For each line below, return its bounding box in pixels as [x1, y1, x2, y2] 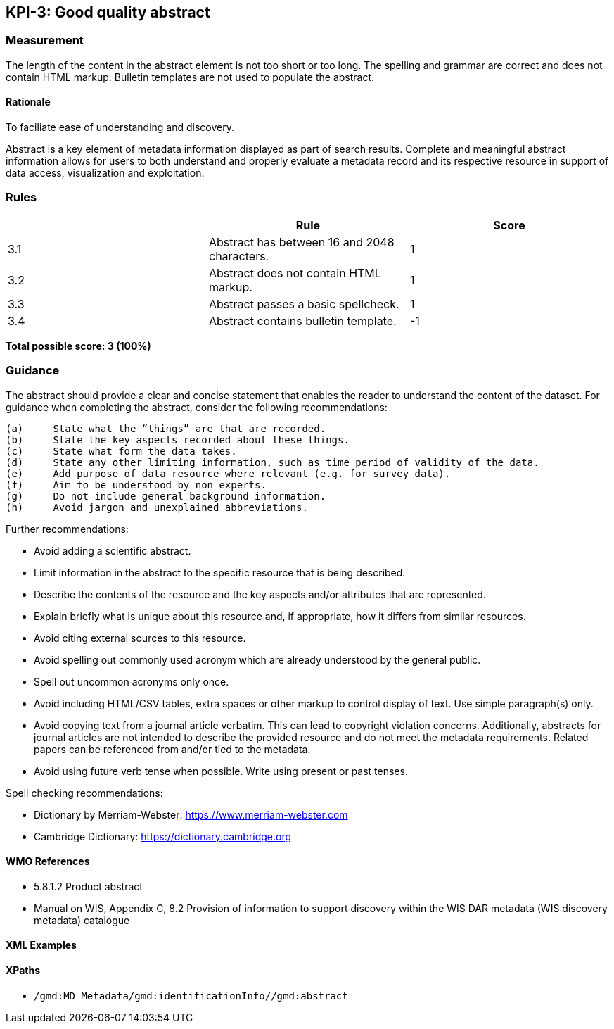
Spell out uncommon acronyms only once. [34, 675, 229, 688]
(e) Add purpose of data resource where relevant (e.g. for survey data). [6, 467, 451, 479]
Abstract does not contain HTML [208, 265, 381, 280]
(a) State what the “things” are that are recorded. [6, 422, 326, 434]
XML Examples [6, 939, 77, 952]
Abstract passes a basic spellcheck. [208, 296, 399, 311]
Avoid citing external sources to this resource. [34, 631, 246, 644]
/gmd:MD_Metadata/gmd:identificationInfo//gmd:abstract [34, 990, 348, 1002]
